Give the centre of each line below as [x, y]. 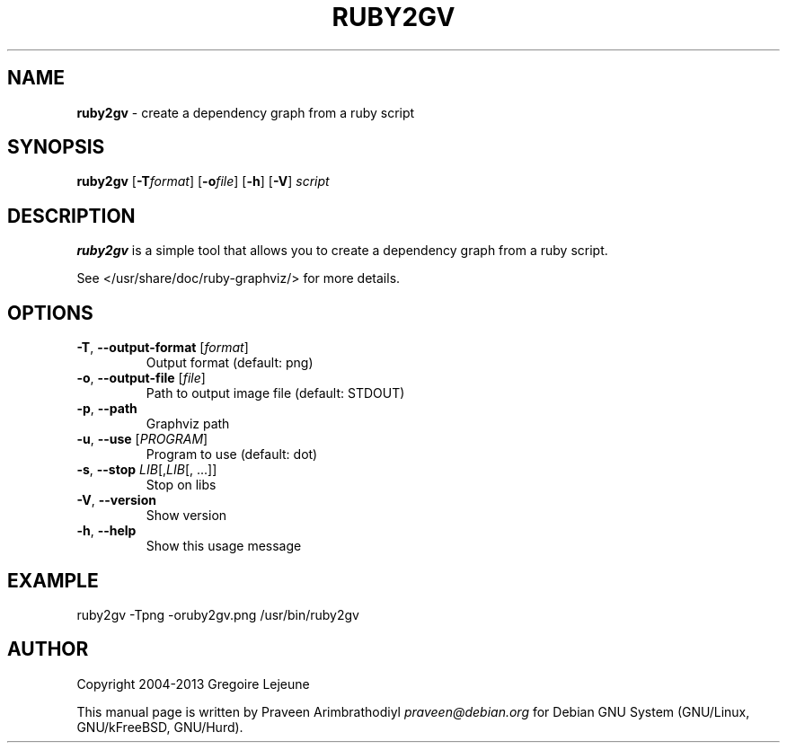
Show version [186, 516]
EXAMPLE [53, 580]
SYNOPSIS [56, 147]
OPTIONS [50, 313]
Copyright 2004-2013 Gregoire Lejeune [193, 684]
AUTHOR [48, 649]
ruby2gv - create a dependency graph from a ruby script [246, 112]
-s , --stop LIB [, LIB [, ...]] [147, 470]
